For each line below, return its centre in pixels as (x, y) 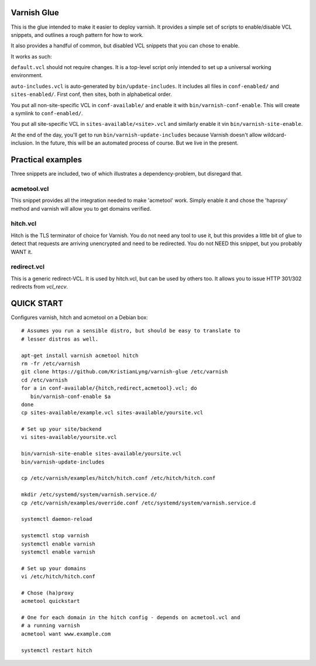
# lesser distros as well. (60, 339)
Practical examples (47, 160)
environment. (27, 75)
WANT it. (22, 252)
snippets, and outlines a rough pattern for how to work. (77, 35)
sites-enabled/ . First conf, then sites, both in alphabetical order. (91, 94)
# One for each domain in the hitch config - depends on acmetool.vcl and (131, 618)
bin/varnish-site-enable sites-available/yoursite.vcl (102, 454)
